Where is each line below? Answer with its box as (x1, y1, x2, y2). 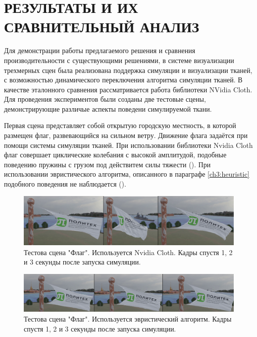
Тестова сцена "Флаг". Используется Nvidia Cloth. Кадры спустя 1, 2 (24, 247, 233, 257)
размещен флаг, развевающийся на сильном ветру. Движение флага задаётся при (4, 130, 248, 140)
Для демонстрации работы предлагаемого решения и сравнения (4, 45, 196, 56)
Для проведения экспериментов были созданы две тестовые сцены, (4, 94, 206, 104)
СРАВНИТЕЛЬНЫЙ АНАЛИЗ (4, 16, 199, 37)
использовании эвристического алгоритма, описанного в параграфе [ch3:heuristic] (4, 169, 250, 179)
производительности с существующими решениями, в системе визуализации (4, 55, 234, 65)
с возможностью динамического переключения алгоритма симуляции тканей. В (4, 74, 243, 85)
